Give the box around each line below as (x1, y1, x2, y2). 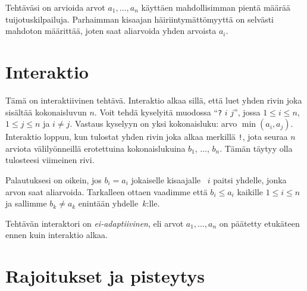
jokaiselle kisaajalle (131, 174, 201, 186)
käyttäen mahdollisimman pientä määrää (141, 1, 291, 13)
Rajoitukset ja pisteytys (5, 264, 205, 288)
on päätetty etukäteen (219, 217, 300, 229)
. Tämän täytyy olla (220, 142, 293, 154)
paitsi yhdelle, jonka (213, 174, 287, 186)
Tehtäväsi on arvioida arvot (5, 1, 105, 13)
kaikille (237, 185, 264, 198)
